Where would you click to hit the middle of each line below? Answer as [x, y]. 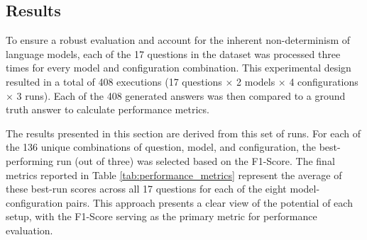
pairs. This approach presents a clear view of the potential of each [209, 202]
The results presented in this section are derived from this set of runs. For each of [183, 133]
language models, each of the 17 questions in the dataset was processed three [173, 53]
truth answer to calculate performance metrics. [108, 109]
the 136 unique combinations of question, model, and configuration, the [161, 147]
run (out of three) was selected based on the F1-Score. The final [196, 160]
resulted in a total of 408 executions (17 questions [114, 81]
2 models [256, 81]
